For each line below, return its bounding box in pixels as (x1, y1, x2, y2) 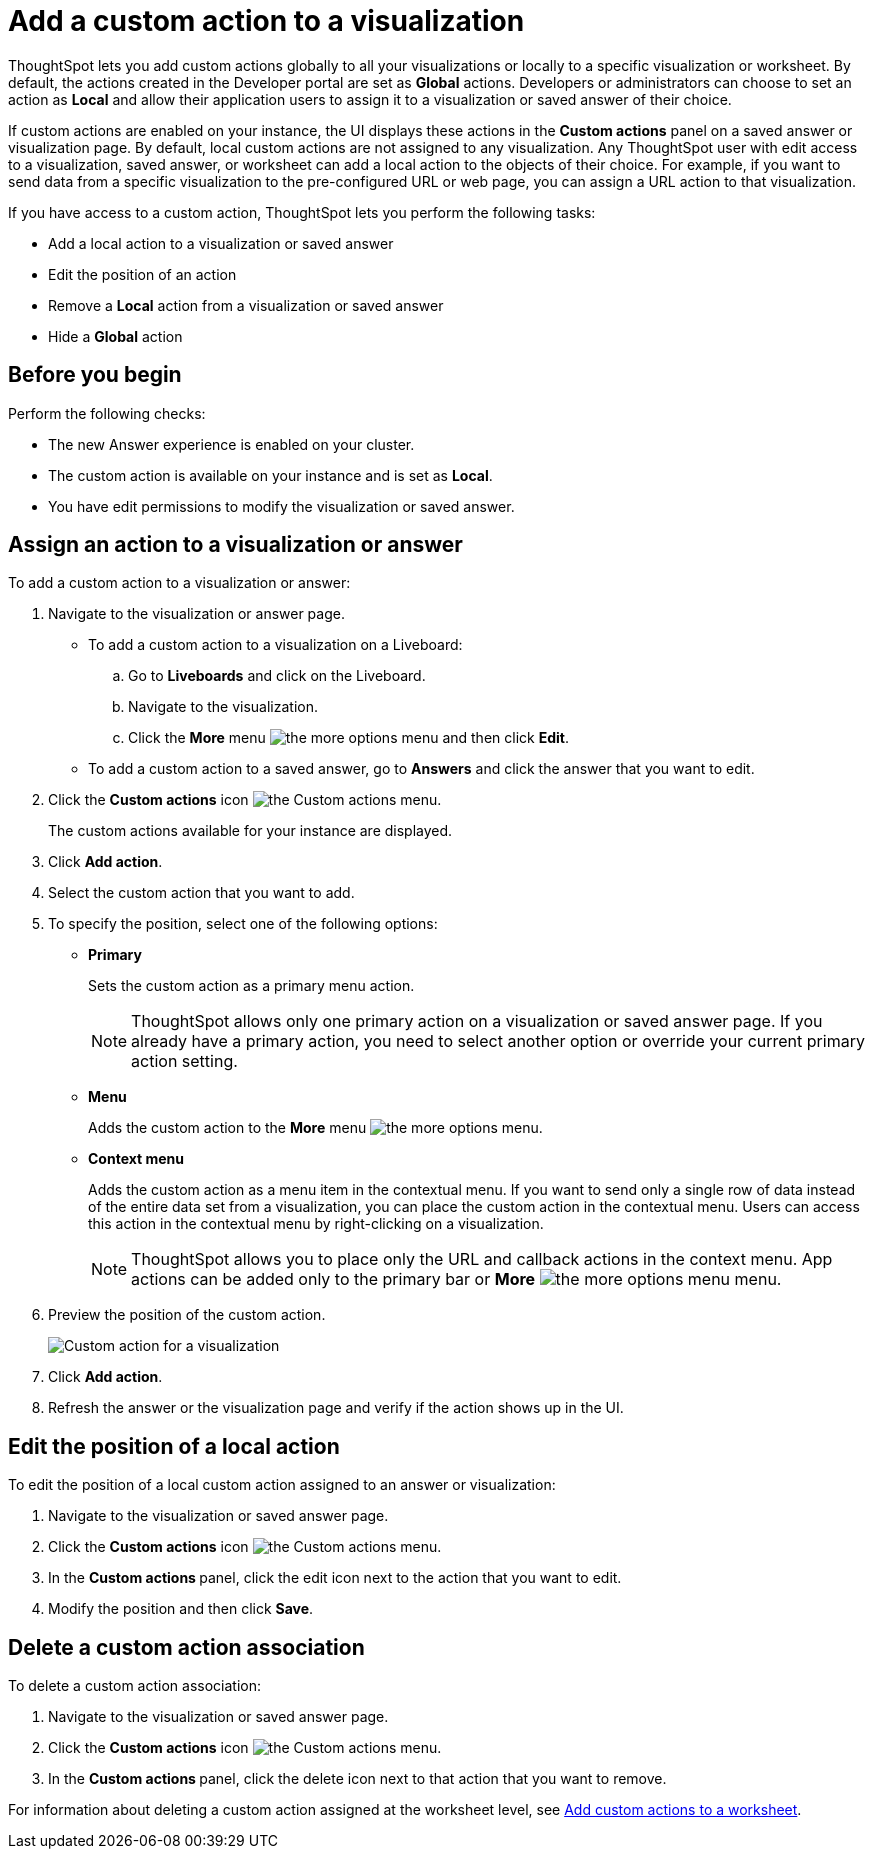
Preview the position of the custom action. (48, 1306, 326, 1324)
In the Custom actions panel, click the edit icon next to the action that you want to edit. (48, 1569, 622, 1587)
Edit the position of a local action (8, 1433, 340, 1459)
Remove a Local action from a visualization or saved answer (48, 296, 444, 314)
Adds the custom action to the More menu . (88, 1119, 543, 1137)
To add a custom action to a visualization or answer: (8, 574, 351, 592)
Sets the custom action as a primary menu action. (88, 977, 415, 995)
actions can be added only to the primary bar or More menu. (131, 1269, 782, 1290)
